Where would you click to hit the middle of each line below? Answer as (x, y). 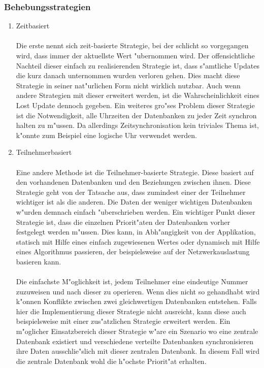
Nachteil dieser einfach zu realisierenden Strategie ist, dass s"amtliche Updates (138, 65)
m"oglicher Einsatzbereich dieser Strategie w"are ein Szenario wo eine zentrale (137, 331)
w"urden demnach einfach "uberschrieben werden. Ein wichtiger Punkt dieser (136, 211)
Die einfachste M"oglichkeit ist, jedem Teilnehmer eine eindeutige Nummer (132, 281)
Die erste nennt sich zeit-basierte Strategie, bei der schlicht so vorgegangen (132, 45)
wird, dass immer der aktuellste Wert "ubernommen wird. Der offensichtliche (135, 55)
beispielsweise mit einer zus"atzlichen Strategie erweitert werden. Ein (123, 321)
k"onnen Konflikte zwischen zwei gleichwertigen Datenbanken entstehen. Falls (136, 301)
